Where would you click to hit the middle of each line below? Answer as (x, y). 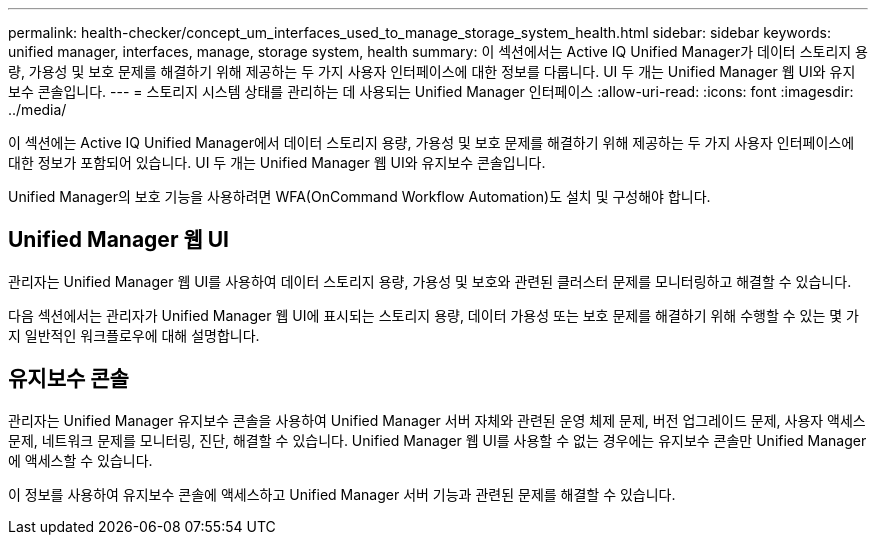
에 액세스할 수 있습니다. (80, 460)
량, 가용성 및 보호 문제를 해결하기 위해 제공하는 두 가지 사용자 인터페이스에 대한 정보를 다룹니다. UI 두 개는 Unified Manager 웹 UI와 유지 (432, 71)
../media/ (37, 109)
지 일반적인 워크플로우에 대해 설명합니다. (134, 335)
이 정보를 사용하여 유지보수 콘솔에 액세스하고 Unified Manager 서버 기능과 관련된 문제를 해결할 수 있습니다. (342, 494)
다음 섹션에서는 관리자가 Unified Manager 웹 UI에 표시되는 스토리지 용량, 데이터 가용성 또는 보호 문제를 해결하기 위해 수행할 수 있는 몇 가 (433, 315)
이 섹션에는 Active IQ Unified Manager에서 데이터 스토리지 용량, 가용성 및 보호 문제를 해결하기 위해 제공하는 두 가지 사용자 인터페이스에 (431, 142)
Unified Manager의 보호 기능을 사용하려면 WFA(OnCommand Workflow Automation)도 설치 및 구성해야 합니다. (359, 196)
